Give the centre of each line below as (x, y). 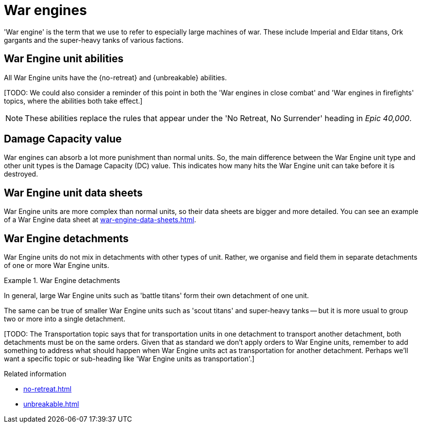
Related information (35, 374)
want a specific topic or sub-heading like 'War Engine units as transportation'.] (129, 359)
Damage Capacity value (63, 139)
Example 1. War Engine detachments (62, 281)
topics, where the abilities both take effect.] (73, 101)
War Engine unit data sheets (73, 193)
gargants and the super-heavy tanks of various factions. (94, 40)
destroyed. (21, 174)
